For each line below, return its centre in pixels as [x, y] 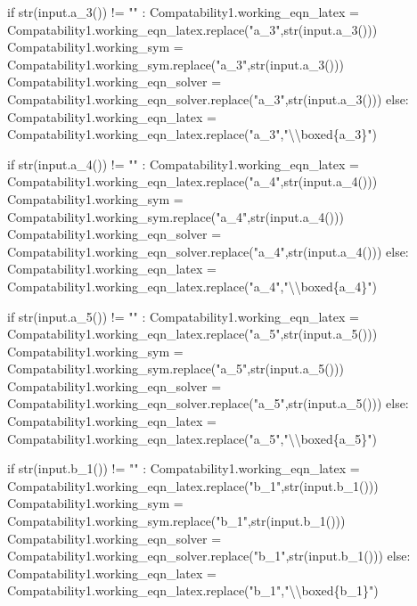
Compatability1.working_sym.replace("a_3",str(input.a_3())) [176, 64]
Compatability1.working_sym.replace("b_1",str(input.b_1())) [176, 521]
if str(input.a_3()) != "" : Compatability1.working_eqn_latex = [183, 12]
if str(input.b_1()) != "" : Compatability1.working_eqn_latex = [184, 468]
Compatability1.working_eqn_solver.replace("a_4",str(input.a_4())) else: [208, 251]
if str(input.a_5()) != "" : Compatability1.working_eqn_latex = [183, 316]
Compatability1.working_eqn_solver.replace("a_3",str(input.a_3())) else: [208, 98]
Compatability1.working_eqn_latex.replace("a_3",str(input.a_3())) [192, 29]
